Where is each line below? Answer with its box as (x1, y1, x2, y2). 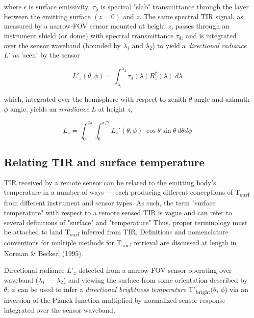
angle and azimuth (194, 94, 250, 104)
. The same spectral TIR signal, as (139, 11, 243, 21)
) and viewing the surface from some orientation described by (63, 274, 248, 285)
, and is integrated (181, 30, 237, 40)
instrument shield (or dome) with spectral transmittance (4, 30, 174, 40)
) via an (225, 284, 248, 294)
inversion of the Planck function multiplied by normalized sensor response (4, 295, 226, 305)
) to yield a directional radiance (152, 40, 247, 50)
